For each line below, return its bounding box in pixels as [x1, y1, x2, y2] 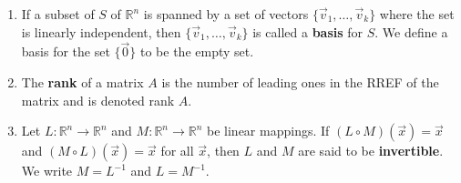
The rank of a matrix [21, 73, 144, 91]
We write [21, 161, 73, 180]
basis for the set [21, 42, 110, 61]
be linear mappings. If [207, 121, 330, 140]
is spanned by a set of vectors [143, 5, 309, 23]
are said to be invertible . [298, 141, 444, 160]
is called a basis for [252, 22, 364, 41]
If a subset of [21, 5, 95, 23]
